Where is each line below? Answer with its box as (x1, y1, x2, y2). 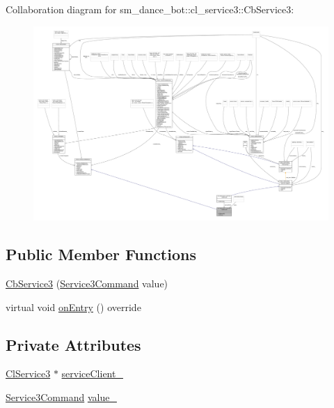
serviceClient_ (61, 366, 123, 381)
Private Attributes (6, 333, 141, 355)
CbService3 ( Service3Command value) (6, 276, 168, 291)
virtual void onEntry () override (6, 299, 141, 314)
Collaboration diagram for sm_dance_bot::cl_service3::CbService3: (6, 2, 294, 16)
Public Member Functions (6, 243, 196, 265)
